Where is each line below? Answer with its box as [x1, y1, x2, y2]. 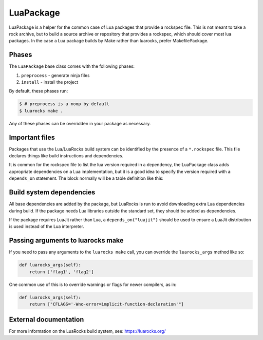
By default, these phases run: [9, 88, 68, 94]
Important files [9, 133, 56, 141]
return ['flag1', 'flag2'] [29, 269, 94, 275]
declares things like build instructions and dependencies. [9, 153, 124, 159]
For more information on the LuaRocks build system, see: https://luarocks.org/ [9, 328, 166, 334]
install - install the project [21, 79, 78, 85]
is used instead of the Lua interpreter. [9, 224, 85, 229]
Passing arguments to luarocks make [9, 236, 124, 245]
